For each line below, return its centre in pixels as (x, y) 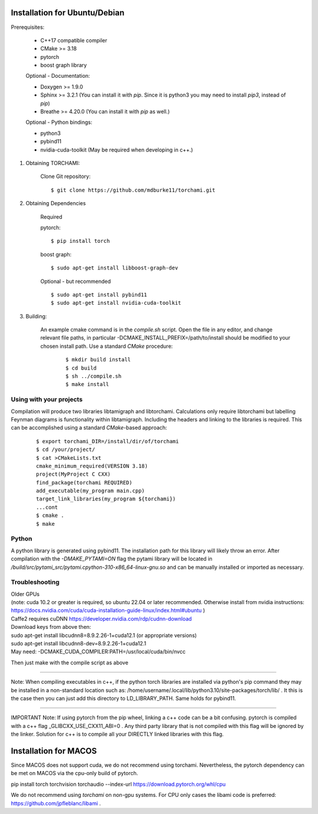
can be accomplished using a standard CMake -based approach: (89, 428)
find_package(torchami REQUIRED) (84, 482)
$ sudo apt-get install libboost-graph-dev (115, 268)
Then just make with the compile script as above (70, 663)
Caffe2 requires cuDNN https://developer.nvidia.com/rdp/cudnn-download (101, 618)
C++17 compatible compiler (74, 40)
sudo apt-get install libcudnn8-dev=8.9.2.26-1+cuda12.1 (79, 644)
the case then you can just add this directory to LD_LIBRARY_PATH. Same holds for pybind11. (123, 698)
